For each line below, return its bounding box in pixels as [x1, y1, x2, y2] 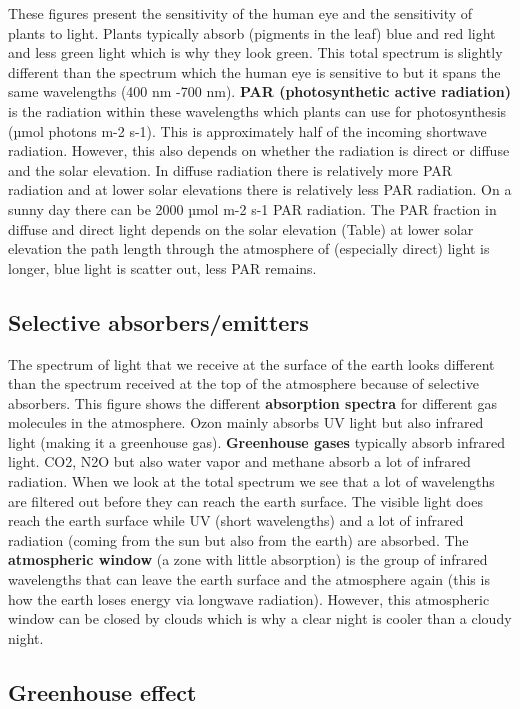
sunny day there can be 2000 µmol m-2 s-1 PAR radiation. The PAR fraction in [8, 198, 497, 219]
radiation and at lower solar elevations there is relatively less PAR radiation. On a [8, 179, 512, 200]
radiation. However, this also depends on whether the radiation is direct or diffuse [8, 140, 510, 161]
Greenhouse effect [8, 676, 197, 707]
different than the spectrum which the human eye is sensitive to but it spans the [8, 61, 501, 82]
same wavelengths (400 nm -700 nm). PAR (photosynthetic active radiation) [8, 81, 512, 102]
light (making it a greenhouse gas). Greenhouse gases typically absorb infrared [8, 431, 505, 452]
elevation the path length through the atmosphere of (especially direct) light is [8, 238, 490, 259]
